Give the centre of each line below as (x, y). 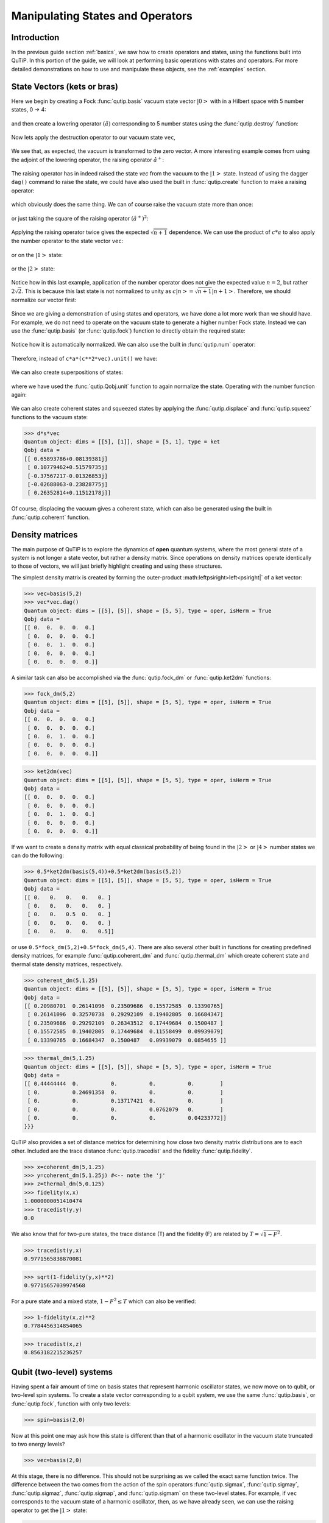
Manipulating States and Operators (102, 16)
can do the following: (37, 855)
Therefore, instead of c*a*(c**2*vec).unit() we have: (84, 358)
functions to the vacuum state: (50, 417)
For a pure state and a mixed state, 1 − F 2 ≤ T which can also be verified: (104, 1301)
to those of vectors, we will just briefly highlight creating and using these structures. (117, 566)
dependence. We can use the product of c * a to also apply (242, 232)
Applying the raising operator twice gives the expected (80, 232)
